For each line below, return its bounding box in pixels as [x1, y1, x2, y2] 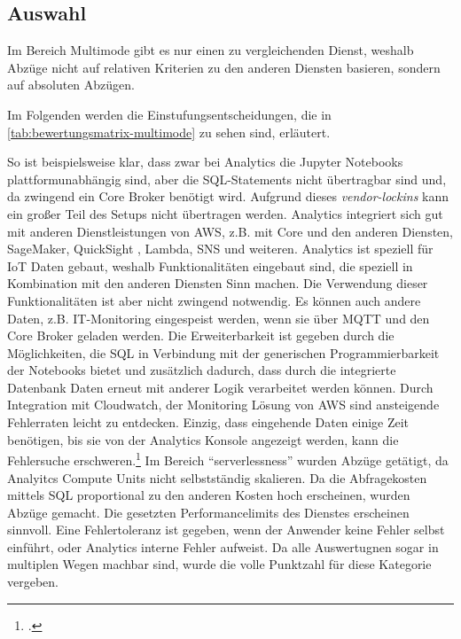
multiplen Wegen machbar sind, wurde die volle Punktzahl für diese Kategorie [7, 555, 432, 573]
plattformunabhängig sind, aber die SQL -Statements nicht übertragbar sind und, [7, 169, 447, 188]
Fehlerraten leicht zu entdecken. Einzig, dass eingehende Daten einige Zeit [7, 413, 410, 432]
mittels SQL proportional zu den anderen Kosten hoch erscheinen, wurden [7, 486, 410, 504]
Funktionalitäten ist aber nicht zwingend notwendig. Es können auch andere [7, 291, 421, 309]
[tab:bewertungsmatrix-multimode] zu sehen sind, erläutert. [7, 122, 331, 141]
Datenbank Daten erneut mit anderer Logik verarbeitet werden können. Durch [7, 378, 434, 396]
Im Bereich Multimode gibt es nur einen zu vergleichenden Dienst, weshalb [7, 41, 414, 59]
